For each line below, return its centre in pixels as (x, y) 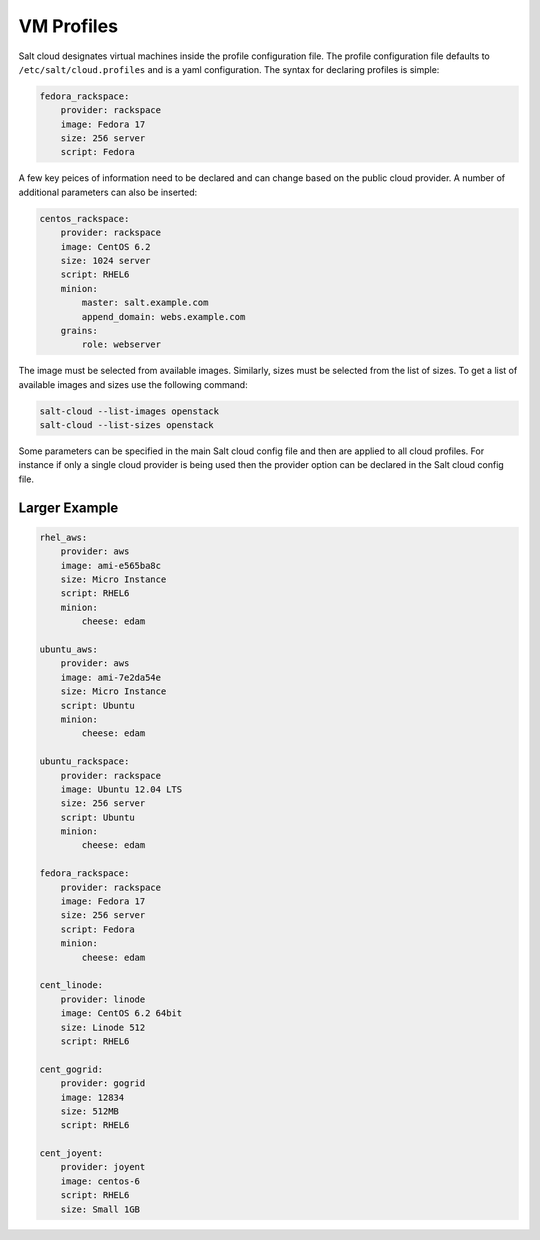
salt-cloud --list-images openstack (129, 411)
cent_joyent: (71, 1153)
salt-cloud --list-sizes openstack (126, 425)
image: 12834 (92, 1097)
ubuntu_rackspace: (84, 761)
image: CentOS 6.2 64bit (121, 1013)
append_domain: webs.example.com (163, 316)
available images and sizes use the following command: (133, 384)
